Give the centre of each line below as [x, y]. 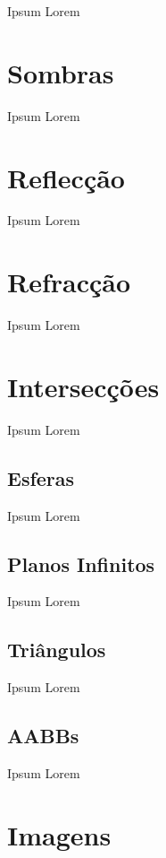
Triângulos [57, 650]
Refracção [69, 282]
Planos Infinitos [81, 563]
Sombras [61, 72]
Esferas [41, 477]
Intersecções [83, 386]
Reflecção [66, 177]
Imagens [59, 834]
